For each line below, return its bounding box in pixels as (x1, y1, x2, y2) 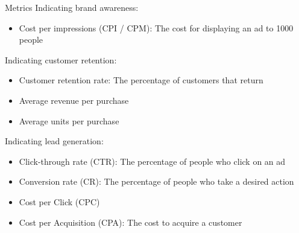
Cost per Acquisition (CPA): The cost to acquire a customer (19, 215, 242, 228)
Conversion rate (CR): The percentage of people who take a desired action (19, 175, 294, 188)
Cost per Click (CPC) (19, 195, 100, 208)
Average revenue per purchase (19, 94, 129, 106)
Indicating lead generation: (5, 135, 104, 147)
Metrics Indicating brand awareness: (5, 1, 139, 13)
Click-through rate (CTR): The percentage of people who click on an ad (19, 155, 286, 167)
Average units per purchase (19, 114, 119, 127)
